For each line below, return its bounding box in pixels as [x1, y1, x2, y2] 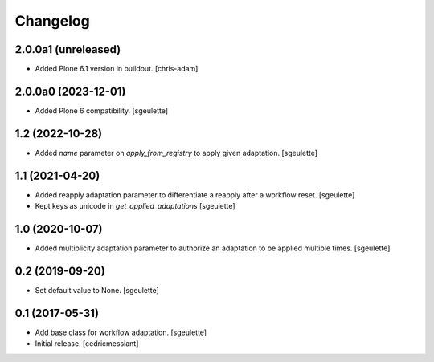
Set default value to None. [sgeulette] [35, 285, 160, 295]
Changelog [14, 12, 90, 30]
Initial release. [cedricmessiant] [35, 339, 139, 348]
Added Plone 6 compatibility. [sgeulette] [35, 105, 169, 116]
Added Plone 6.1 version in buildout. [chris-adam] [35, 64, 199, 74]
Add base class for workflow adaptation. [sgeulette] [35, 327, 207, 337]
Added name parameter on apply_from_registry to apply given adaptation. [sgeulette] [35, 148, 317, 157]
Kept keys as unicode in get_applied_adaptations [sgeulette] [35, 201, 236, 211]
